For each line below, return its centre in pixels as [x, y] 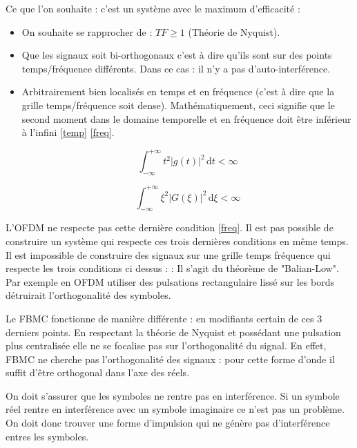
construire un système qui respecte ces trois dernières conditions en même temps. [177, 241]
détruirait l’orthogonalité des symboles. [88, 295]
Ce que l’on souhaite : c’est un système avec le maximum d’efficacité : [153, 8]
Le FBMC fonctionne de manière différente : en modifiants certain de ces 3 [164, 318]
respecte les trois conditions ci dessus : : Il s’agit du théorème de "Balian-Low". [172, 268]
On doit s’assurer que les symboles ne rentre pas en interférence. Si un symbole [173, 395]
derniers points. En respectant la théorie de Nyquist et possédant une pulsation [173, 332]
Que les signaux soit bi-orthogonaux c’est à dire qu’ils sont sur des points [177, 55]
